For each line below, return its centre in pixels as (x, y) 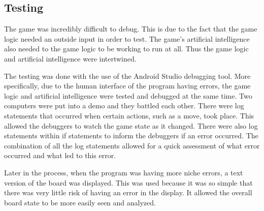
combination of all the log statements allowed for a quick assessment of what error (132, 145)
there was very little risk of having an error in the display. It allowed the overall (128, 192)
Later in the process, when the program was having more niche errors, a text (124, 172)
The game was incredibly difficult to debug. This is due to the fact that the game (131, 29)
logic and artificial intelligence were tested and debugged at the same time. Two (128, 95)
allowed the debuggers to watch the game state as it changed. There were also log (131, 125)
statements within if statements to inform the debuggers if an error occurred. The (131, 135)
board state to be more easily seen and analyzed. (80, 202)
